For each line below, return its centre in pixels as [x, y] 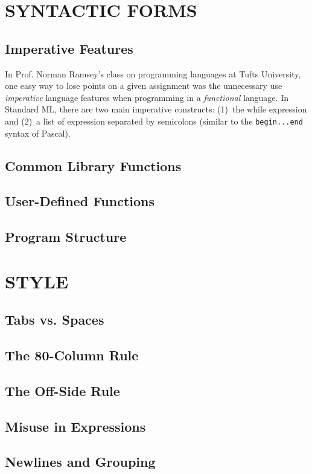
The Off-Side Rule [62, 390]
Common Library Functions [93, 165]
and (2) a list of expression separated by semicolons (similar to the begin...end [154, 121]
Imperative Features [69, 48]
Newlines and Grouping [80, 462]
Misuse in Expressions [75, 426]
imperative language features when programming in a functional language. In [147, 97]
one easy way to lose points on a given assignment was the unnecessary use [144, 86]
